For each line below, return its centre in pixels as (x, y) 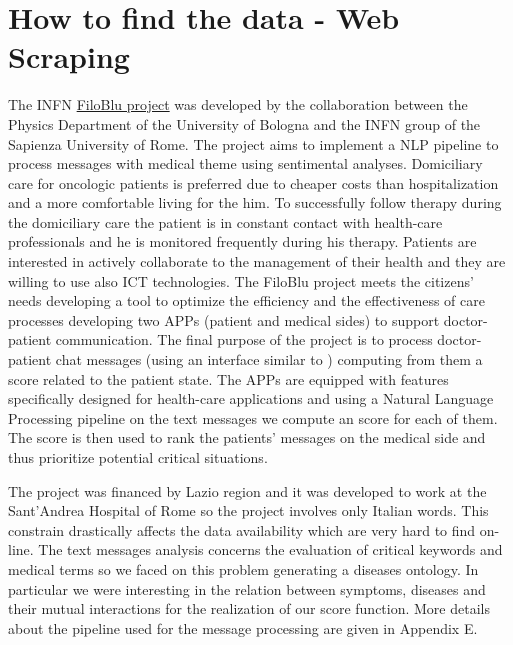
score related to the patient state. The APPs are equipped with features (228, 378)
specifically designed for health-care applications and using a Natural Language (251, 398)
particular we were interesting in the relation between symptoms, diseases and (247, 588)
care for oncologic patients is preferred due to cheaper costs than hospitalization (253, 182)
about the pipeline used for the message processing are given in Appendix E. (243, 627)
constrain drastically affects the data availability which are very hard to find (242, 529)
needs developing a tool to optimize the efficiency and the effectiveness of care (246, 300)
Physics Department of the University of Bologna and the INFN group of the (244, 123)
